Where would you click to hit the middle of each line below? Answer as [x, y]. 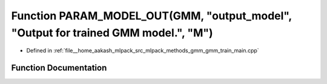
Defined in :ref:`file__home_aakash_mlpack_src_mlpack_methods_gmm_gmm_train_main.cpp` [143, 51]
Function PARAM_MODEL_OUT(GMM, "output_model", [151, 16]
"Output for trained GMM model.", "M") [112, 33]
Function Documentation [59, 68]
